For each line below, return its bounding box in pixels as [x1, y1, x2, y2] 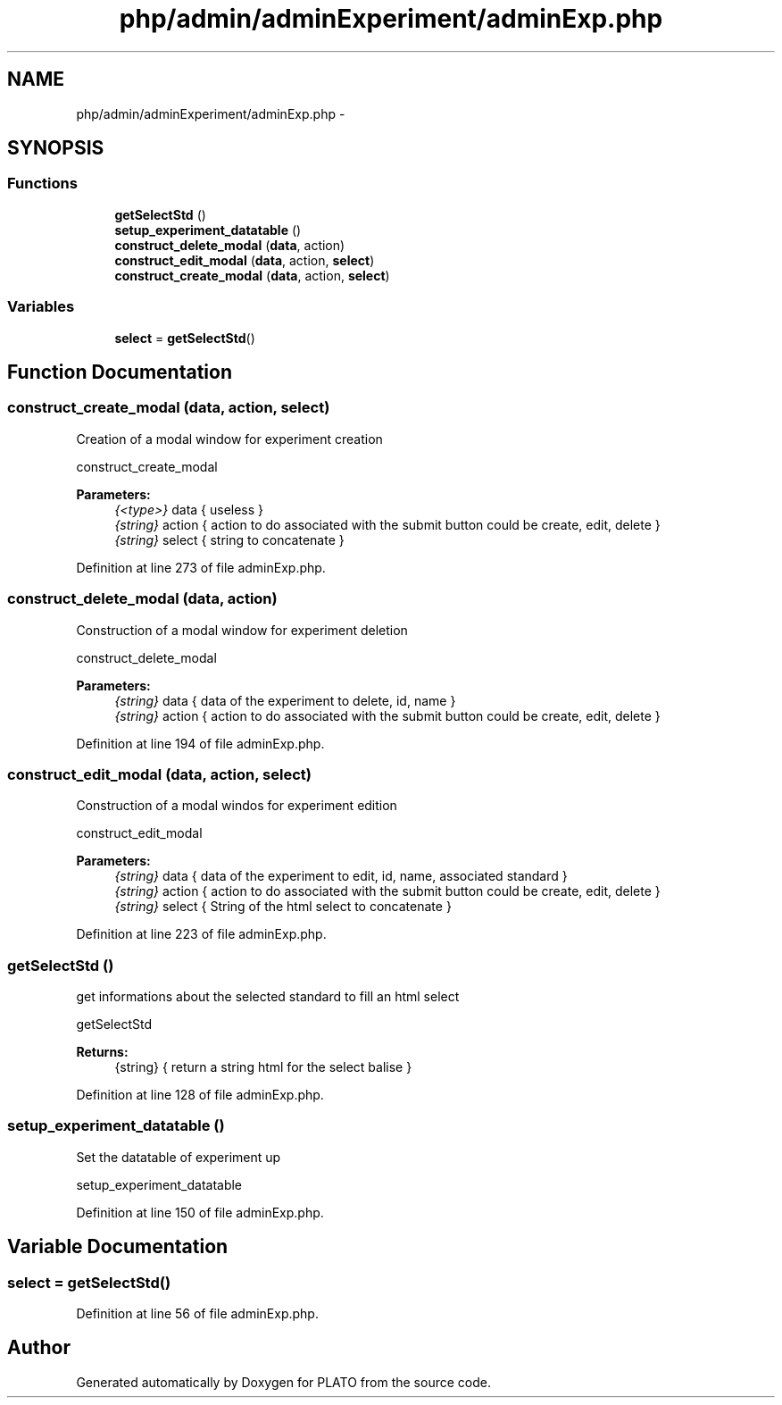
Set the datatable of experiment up [76, 1149, 281, 1165]
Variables [7, 297, 75, 316]
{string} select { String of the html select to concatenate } [114, 899, 452, 915]
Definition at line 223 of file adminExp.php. [76, 926, 327, 942]
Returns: [76, 1044, 129, 1060]
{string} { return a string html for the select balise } [114, 1059, 412, 1075]
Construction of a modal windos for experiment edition [76, 798, 397, 814]
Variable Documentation [7, 1235, 229, 1259]
